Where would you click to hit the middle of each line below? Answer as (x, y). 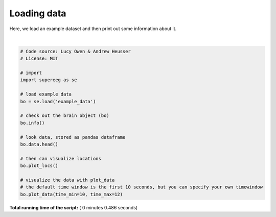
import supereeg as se (49, 80)
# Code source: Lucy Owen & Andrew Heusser (76, 51)
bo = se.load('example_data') (58, 101)
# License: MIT (39, 58)
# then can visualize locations (61, 159)
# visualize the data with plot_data (67, 180)
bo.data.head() (39, 144)
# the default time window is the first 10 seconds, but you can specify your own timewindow (142, 187)
